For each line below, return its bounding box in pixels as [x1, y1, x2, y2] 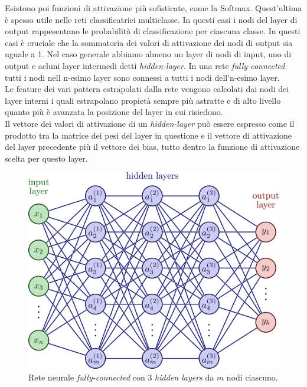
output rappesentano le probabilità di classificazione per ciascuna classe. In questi [5, 25, 301, 37]
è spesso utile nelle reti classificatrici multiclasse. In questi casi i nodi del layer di [5, 13, 298, 25]
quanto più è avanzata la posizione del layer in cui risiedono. [5, 106, 223, 118]
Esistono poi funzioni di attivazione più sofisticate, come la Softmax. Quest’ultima [5, 2, 302, 14]
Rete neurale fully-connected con [28, 370, 145, 383]
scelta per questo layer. [5, 152, 88, 164]
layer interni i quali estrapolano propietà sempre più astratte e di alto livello [5, 94, 281, 106]
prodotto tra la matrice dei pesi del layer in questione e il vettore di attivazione [5, 129, 292, 141]
